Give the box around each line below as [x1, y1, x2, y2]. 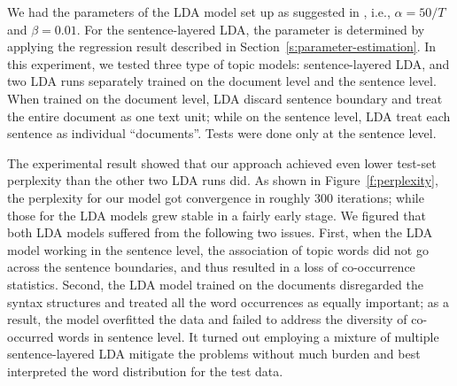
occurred [7, 327, 54, 345]
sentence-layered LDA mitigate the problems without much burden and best [7, 344, 421, 363]
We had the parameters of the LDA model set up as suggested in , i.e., [7, 3, 391, 20]
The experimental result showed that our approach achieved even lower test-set [7, 153, 437, 172]
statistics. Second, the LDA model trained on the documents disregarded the [7, 274, 423, 293]
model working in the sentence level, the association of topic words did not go [7, 240, 429, 259]
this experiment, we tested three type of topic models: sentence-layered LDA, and [7, 54, 450, 73]
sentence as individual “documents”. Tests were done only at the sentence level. [7, 124, 437, 143]
